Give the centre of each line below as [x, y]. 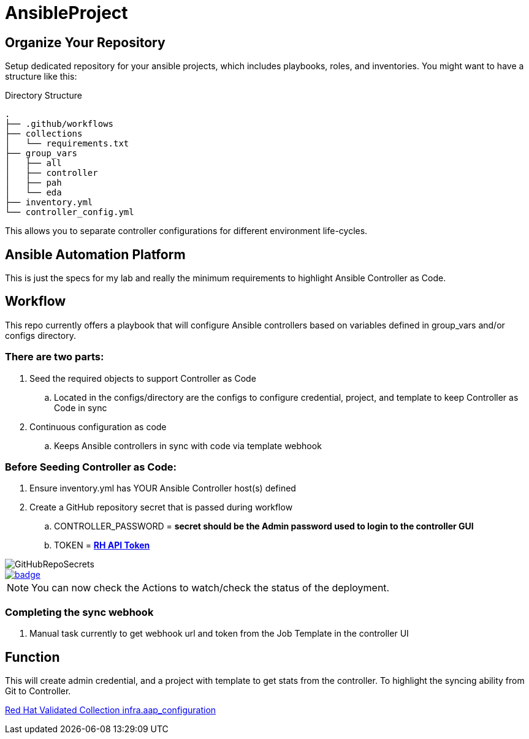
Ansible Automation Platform [95, 254]
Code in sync [81, 407]
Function [32, 657]
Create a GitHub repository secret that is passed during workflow [161, 507]
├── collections [44, 134]
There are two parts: [55, 357]
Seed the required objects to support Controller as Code [143, 378]
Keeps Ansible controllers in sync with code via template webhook [188, 445]
